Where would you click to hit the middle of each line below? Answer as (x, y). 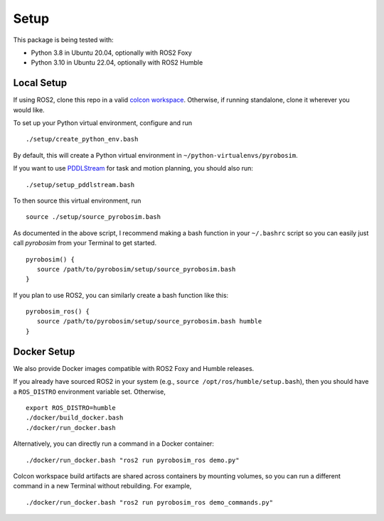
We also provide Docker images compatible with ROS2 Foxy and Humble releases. (134, 368)
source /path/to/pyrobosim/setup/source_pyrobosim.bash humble (149, 321)
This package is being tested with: (63, 40)
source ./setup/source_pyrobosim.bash (94, 217)
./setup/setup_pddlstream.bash (80, 184)
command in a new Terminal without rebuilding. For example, (102, 486)
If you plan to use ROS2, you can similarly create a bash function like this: (121, 295)
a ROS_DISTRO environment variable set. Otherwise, (90, 392)
